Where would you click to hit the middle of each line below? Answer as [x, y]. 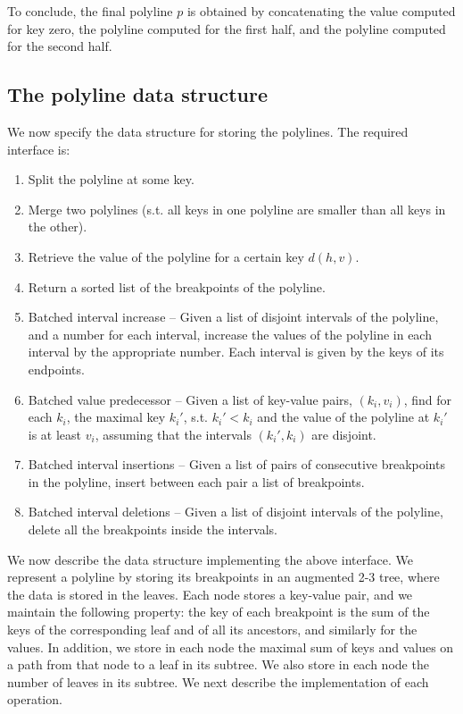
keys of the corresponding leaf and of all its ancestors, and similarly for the [212, 630]
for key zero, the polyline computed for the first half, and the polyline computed [227, 28]
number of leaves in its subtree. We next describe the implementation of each [218, 681]
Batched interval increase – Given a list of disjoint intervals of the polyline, [233, 317]
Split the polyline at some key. [111, 179]
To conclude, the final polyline [90, 11]
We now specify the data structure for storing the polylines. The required [208, 131]
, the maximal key [116, 417]
